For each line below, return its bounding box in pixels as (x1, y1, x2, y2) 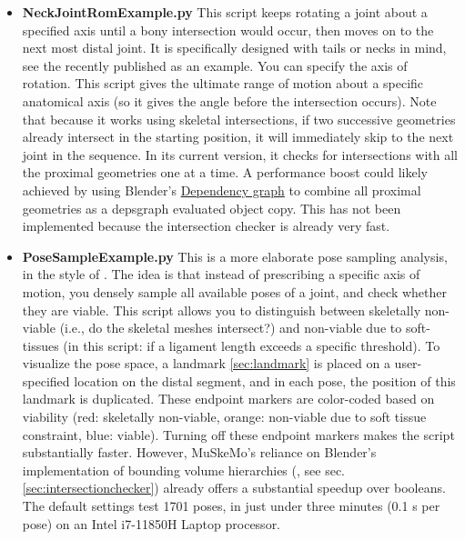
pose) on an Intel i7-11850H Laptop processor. (22, 514, 281, 533)
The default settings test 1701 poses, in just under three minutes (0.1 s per (22, 496, 440, 515)
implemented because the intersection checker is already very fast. (22, 216, 390, 235)
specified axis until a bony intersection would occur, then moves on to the (22, 20, 434, 39)
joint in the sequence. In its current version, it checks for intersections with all (22, 145, 458, 164)
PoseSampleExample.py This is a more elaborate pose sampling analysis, (22, 246, 448, 265)
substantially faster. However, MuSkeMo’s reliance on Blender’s (22, 443, 377, 462)
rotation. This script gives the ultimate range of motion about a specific (22, 74, 424, 93)
